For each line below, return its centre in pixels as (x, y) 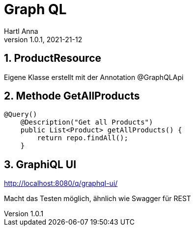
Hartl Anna (21, 31)
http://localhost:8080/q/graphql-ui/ (61, 183)
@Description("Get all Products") (87, 122)
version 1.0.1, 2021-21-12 (43, 39)
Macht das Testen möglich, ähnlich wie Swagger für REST (97, 199)
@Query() (21, 115)
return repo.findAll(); (83, 138)
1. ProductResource (53, 58)
